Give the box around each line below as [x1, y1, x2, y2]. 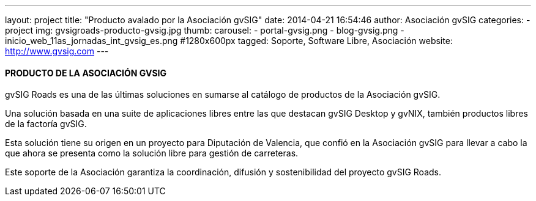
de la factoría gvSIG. [5, 119, 87, 130]
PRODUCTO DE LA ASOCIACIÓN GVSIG [5, 67, 167, 78]
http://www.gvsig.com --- [5, 46, 109, 56]
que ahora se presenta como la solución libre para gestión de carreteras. [5, 148, 299, 159]
